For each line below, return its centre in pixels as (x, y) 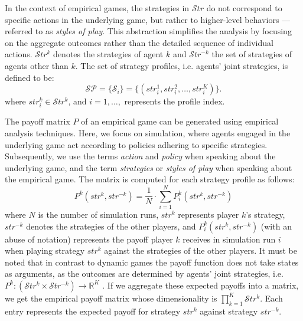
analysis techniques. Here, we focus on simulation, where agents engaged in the (148, 132)
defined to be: (30, 77)
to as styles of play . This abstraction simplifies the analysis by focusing (163, 31)
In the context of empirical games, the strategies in (97, 8)
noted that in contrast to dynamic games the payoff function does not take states (152, 262)
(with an (276, 226)
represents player (208, 214)
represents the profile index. (175, 101)
